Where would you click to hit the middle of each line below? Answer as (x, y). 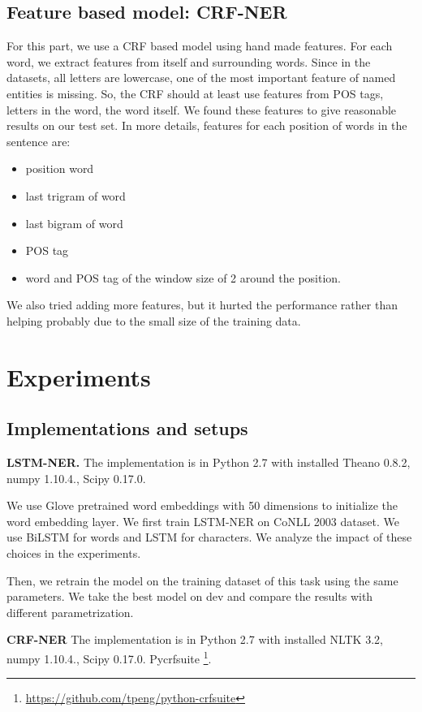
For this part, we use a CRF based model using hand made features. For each (200, 46)
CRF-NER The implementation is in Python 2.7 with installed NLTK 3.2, (195, 639)
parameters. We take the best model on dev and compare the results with (190, 596)
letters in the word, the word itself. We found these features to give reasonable (202, 109)
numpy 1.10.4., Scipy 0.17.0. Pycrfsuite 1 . (109, 657)
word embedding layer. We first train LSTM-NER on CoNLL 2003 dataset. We (203, 521)
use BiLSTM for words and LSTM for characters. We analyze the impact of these (209, 537)
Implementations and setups (127, 428)
